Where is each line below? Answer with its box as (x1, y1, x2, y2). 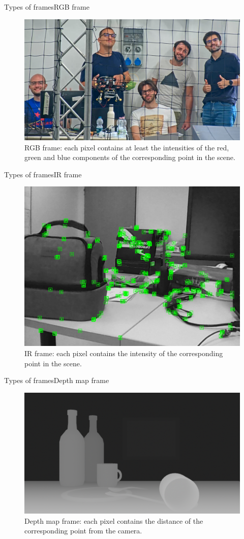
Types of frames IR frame (4, 169, 82, 179)
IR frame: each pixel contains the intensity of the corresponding (24, 347, 223, 358)
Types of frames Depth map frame (4, 375, 109, 386)
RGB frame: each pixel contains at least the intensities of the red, (24, 142, 229, 152)
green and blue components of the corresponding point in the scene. (24, 152, 235, 163)
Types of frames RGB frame (4, 2, 89, 12)
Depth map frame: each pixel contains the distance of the (24, 515, 203, 526)
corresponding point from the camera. (24, 525, 142, 536)
